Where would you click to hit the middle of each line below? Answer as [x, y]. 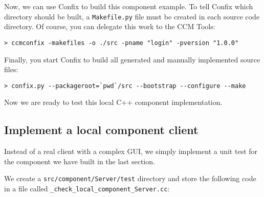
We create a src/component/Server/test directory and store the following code [130, 178]
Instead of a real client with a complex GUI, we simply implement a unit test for [131, 151]
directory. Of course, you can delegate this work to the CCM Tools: [110, 26]
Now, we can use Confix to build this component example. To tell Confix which [129, 6]
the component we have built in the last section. [80, 161]
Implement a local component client [101, 130]
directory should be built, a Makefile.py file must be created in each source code [132, 16]
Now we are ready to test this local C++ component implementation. [113, 102]
